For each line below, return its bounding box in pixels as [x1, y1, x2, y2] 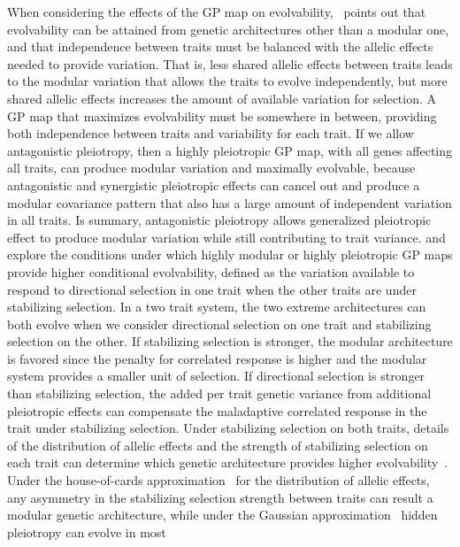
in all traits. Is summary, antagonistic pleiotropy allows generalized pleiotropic [7, 211, 432, 229]
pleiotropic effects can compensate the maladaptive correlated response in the [7, 401, 427, 420]
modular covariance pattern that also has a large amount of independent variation [7, 193, 452, 212]
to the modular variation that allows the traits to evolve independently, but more [7, 72, 448, 90]
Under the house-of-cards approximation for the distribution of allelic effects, [7, 471, 430, 489]
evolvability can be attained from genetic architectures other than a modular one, [7, 19, 449, 38]
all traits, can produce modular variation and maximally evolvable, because [7, 158, 416, 177]
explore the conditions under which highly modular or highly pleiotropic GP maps [7, 245, 453, 264]
